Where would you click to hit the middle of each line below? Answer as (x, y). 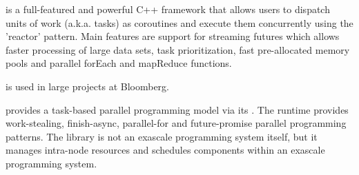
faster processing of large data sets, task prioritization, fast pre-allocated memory (178, 49)
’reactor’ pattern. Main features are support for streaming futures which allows (173, 36)
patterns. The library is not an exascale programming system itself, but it (162, 136)
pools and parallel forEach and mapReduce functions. (119, 63)
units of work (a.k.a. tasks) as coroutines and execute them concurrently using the (179, 22)
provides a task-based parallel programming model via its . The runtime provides (177, 109)
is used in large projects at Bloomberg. (87, 86)
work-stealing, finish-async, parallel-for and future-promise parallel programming (176, 123)
